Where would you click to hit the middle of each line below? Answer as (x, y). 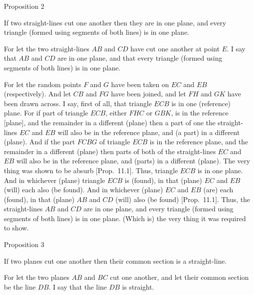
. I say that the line (78, 286)
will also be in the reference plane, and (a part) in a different (148, 132)
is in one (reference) (201, 103)
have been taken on (140, 84)
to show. (17, 228)
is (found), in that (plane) (163, 180)
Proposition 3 (24, 244)
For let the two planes (37, 277)
